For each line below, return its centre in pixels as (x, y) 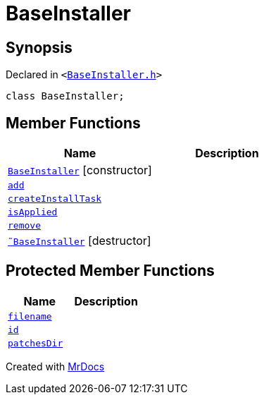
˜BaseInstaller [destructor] (80, 241)
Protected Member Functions (110, 271)
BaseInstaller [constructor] (80, 170)
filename (30, 316)
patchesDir (36, 343)
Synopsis (39, 47)
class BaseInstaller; (65, 96)
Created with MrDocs (55, 366)
